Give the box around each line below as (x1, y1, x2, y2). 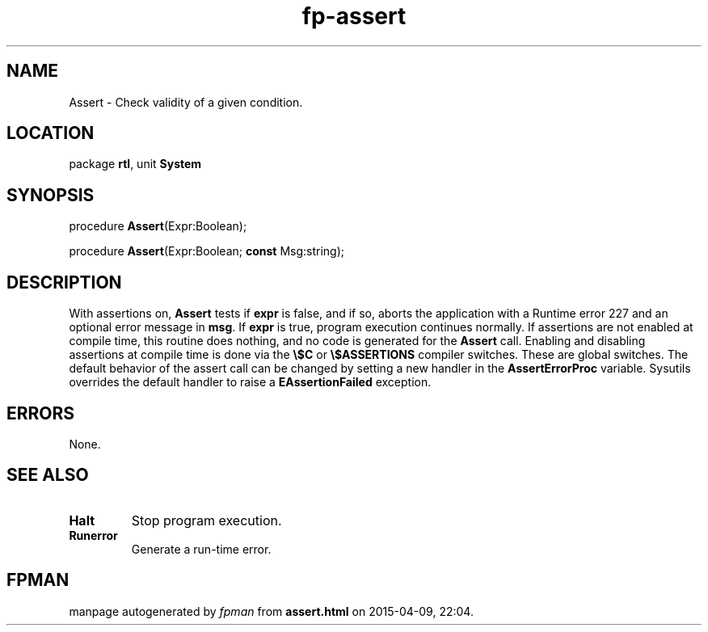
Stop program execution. (131, 512, 282, 529)
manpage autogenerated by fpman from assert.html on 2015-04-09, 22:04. (69, 604, 474, 618)
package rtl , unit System (69, 157, 202, 171)
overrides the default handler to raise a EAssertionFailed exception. (69, 375, 432, 390)
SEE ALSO (6, 465, 89, 486)
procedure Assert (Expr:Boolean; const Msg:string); (69, 244, 345, 259)
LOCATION (6, 123, 95, 144)
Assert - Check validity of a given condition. (69, 95, 303, 109)
